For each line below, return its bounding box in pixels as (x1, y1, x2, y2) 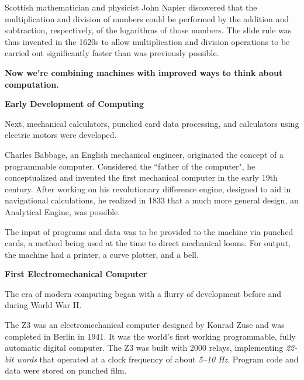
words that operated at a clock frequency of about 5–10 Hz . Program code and (16, 353, 299, 365)
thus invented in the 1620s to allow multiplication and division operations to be (5, 35, 290, 47)
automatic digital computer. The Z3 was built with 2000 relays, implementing (5, 341, 284, 354)
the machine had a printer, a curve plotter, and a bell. (5, 248, 199, 260)
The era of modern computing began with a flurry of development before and (5, 287, 282, 299)
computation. (5, 78, 59, 90)
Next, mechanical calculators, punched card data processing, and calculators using (5, 117, 299, 129)
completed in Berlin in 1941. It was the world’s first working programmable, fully (5, 330, 296, 342)
